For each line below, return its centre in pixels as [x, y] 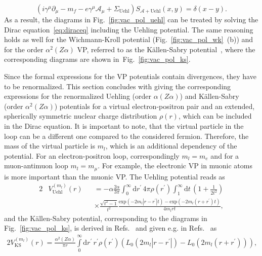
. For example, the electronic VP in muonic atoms [175, 166]
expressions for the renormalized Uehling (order [78, 96]
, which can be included [215, 116]
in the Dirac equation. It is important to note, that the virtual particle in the [124, 125]
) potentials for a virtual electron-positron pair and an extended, [155, 106]
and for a [225, 155]
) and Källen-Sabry [209, 96]
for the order [24, 49]
